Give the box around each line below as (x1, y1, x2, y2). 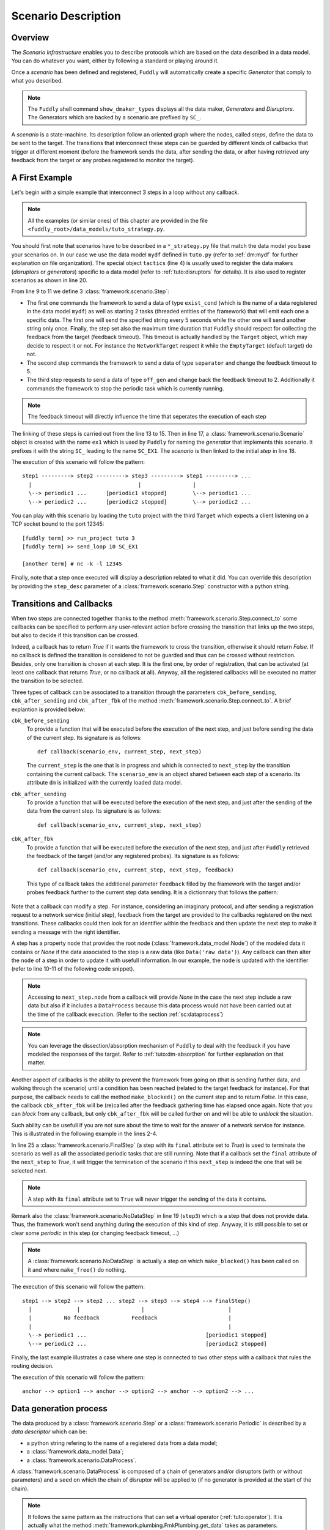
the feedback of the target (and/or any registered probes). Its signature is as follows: (26, 853, 240, 859)
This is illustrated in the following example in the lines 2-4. (11, 1130, 158, 1138)
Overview (11, 32, 50, 43)
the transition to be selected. (11, 677, 84, 685)
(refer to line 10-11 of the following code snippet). (11, 965, 135, 972)
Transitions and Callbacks (11, 599, 113, 609)
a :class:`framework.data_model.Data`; (26, 1448, 124, 1455)
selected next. (11, 1166, 47, 1174)
